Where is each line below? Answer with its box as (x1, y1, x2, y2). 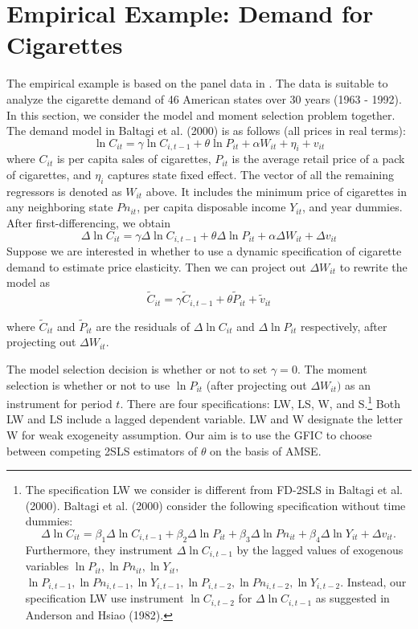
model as (6, 274, 51, 291)
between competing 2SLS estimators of (6, 442, 198, 459)
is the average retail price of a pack (232, 150, 405, 167)
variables (25, 558, 69, 574)
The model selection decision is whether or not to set (6, 360, 268, 377)
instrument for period (6, 394, 113, 411)
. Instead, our (340, 573, 407, 590)
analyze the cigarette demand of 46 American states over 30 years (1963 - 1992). (6, 90, 402, 107)
